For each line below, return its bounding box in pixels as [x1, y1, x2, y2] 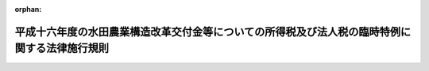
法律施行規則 [45, 42, 109, 55]
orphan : [14, 5, 42, 13]
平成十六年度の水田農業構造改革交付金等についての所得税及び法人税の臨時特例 [14, 24, 401, 39]
